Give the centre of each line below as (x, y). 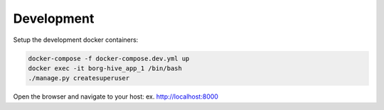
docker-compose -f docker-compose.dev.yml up (109, 58)
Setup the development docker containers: (76, 40)
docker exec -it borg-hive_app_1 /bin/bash (105, 68)
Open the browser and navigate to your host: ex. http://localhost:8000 (116, 97)
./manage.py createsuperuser (79, 78)
